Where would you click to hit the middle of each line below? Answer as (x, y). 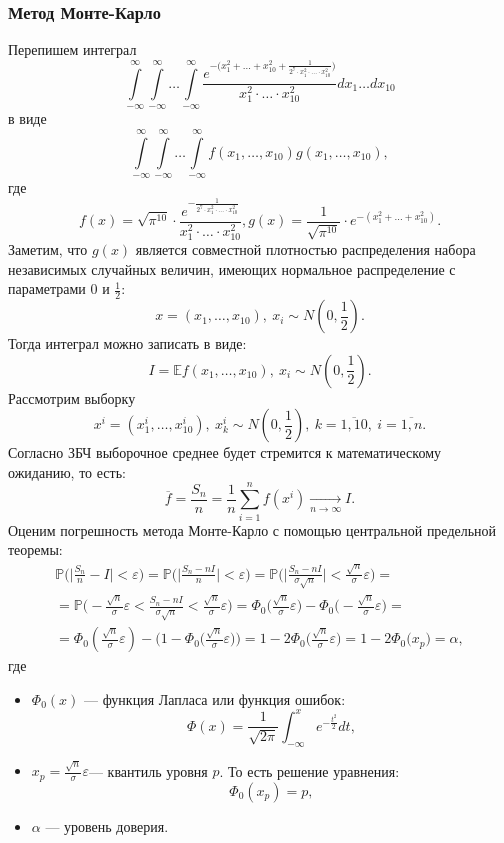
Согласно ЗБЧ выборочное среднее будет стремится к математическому (224, 452)
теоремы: (35, 549)
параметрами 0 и (59, 288)
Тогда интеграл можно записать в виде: (127, 343)
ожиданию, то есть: (67, 471)
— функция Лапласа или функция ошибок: (214, 698)
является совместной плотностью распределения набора (305, 249)
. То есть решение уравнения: (309, 770)
